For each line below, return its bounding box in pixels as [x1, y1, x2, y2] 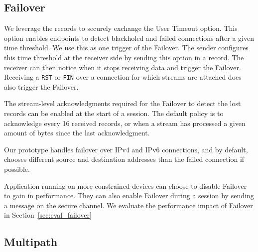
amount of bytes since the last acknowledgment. [4, 127, 150, 138]
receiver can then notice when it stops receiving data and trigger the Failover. [4, 62, 241, 72]
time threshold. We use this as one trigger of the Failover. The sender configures [4, 42, 249, 53]
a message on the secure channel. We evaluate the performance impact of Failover [4, 200, 253, 210]
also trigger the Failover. [4, 81, 79, 92]
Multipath [4, 234, 58, 250]
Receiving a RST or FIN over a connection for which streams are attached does [4, 72, 242, 82]
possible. [4, 163, 30, 174]
